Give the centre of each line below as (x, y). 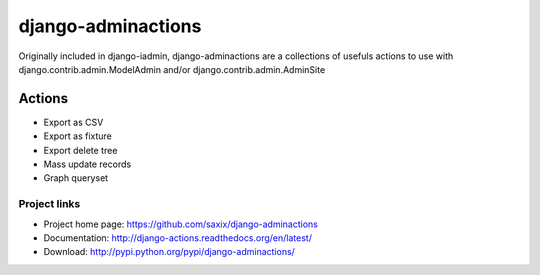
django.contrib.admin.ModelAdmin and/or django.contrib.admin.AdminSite (172, 69)
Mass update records (87, 164)
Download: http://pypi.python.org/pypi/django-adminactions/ (169, 252)
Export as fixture (77, 136)
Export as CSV (73, 122)
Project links (49, 204)
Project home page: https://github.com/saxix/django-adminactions (181, 224)
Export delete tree (80, 150)
